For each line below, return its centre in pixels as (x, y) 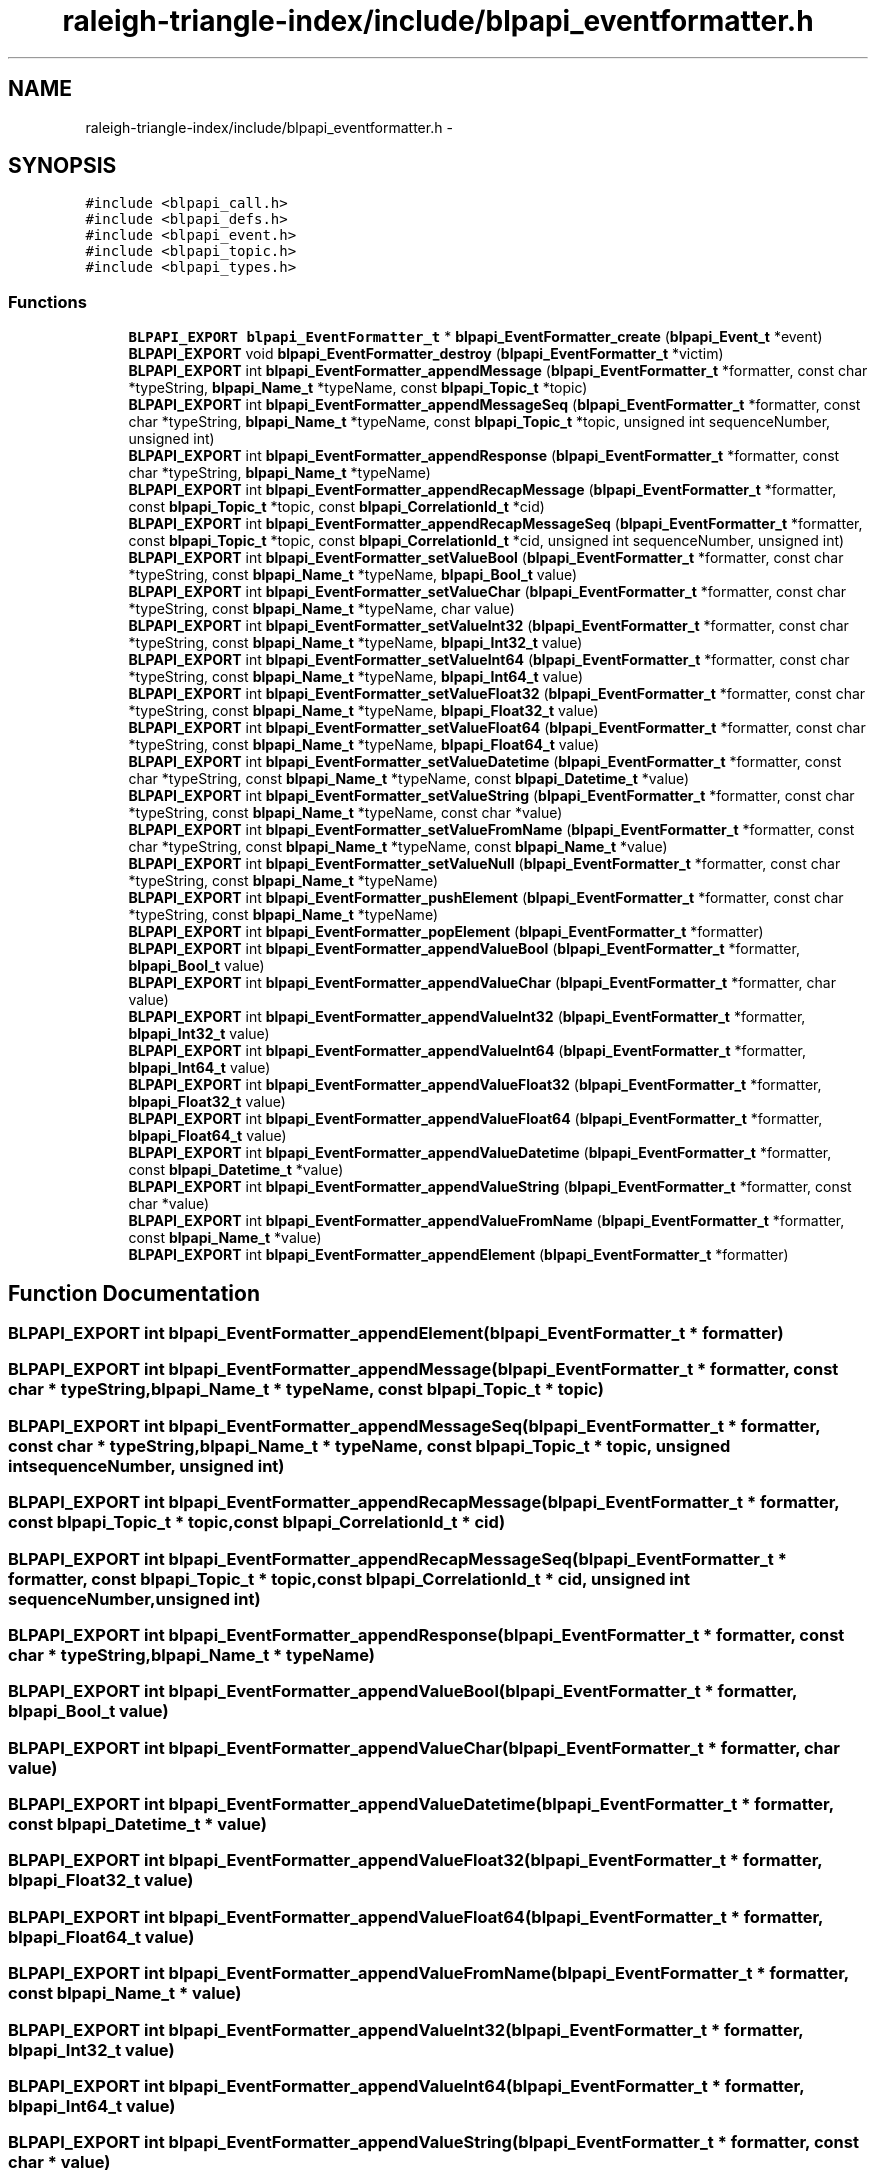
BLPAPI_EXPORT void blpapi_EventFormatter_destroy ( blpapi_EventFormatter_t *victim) (426, 354)
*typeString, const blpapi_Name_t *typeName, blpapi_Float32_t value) (363, 711)
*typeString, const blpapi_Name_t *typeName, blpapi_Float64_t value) (364, 745)
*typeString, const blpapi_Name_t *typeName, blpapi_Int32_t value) (355, 643)
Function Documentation (134, 1293)
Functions (47, 301)
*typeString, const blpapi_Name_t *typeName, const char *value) (345, 813)
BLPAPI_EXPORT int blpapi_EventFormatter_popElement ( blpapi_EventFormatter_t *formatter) (446, 932)
